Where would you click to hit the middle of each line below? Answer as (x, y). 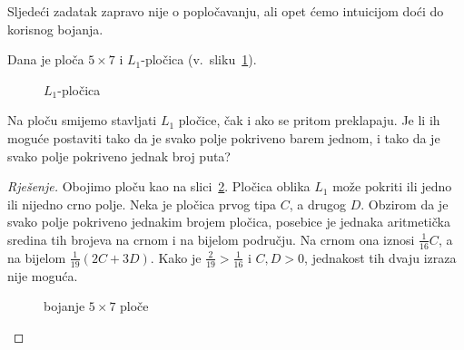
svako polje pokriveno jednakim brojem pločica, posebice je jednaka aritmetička (229, 222)
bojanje (64, 306)
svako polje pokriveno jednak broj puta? (119, 156)
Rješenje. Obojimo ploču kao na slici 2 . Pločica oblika (159, 186)
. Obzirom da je (405, 204)
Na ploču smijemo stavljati (82, 120)
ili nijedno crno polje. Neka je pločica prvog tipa (142, 204)
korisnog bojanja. (55, 29)
